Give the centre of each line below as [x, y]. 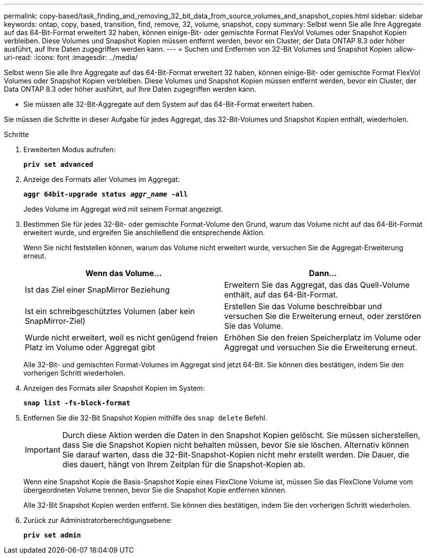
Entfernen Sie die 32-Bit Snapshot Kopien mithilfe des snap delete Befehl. [145, 418]
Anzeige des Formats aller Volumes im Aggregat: [102, 179]
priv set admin [52, 535]
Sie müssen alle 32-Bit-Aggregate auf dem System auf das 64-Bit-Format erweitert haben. [169, 104]
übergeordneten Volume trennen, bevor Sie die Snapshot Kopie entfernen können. [155, 490]
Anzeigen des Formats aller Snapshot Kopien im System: [114, 388]
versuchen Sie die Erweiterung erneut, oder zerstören [323, 316]
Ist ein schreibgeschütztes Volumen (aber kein [110, 311]
